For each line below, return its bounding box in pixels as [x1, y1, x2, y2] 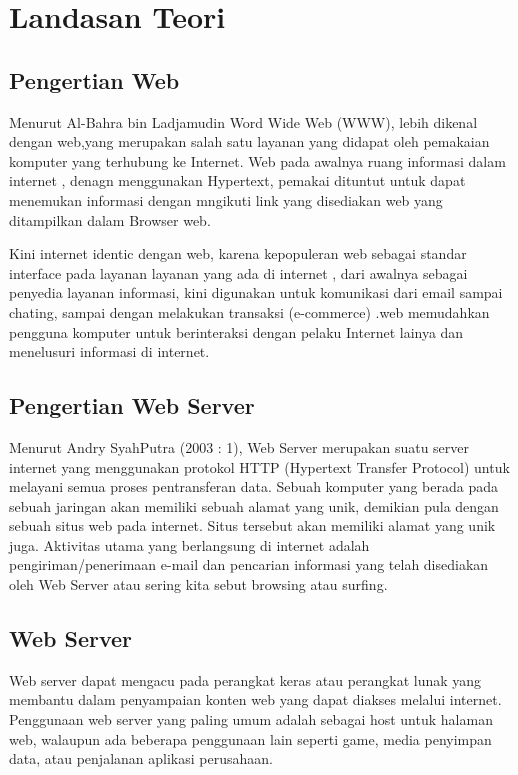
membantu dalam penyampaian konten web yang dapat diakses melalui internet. [9, 689, 502, 710]
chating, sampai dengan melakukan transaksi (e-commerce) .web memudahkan [9, 301, 490, 322]
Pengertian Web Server [9, 390, 255, 421]
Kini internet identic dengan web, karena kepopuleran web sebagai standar [9, 243, 467, 264]
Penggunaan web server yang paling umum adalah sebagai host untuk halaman [9, 709, 493, 730]
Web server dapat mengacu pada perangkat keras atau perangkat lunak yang [9, 669, 482, 690]
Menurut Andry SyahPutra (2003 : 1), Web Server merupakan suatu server [9, 436, 469, 457]
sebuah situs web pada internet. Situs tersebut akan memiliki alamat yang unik [9, 515, 496, 536]
